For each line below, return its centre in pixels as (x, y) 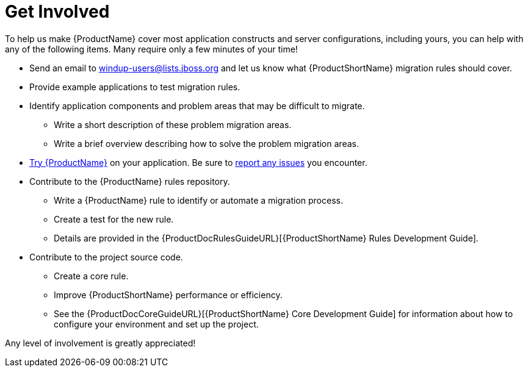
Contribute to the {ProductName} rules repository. (130, 181)
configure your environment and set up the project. (156, 324)
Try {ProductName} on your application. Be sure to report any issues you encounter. (198, 162)
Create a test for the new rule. (114, 219)
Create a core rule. (91, 276)
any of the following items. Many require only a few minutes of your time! (151, 49)
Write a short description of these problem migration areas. (173, 124)
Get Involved (57, 12)
